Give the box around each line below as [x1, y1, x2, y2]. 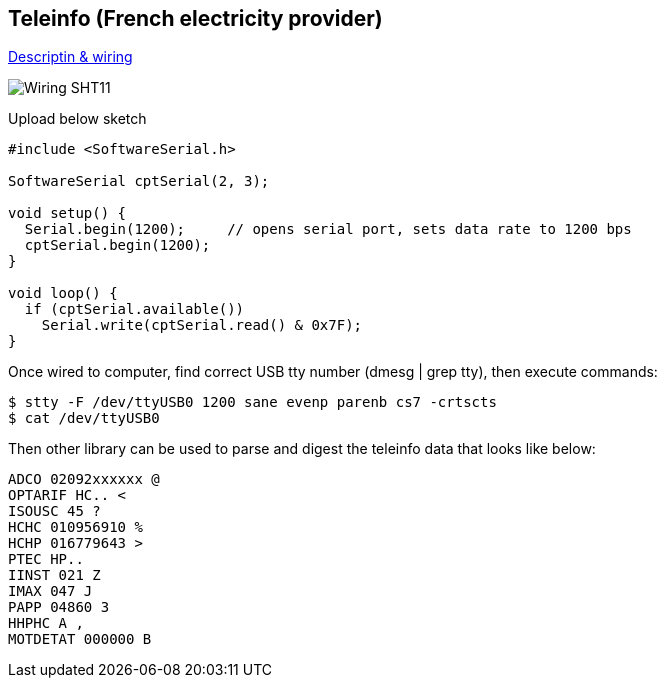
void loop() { [8, 285, 118, 302]
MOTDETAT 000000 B [8, 631, 152, 648]
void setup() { [8, 205, 127, 222]
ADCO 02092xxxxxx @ [8, 471, 160, 488]
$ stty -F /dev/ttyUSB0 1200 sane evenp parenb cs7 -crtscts [8, 394, 497, 411]
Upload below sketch [8, 110, 147, 128]
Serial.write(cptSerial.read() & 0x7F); [41, 317, 363, 334]
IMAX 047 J [8, 583, 93, 600]
